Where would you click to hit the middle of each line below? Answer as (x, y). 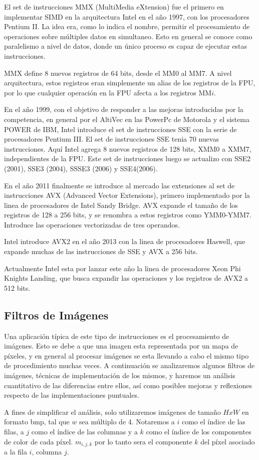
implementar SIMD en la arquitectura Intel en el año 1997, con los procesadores (127, 16)
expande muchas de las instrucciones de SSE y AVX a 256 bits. (101, 251)
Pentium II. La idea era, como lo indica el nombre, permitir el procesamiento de (127, 26)
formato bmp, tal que (37, 422)
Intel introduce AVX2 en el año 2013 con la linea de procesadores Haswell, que (125, 241)
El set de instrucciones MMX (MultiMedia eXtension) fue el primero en (114, 7)
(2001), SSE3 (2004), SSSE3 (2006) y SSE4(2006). (81, 168)
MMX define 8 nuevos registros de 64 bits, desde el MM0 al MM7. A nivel (118, 73)
